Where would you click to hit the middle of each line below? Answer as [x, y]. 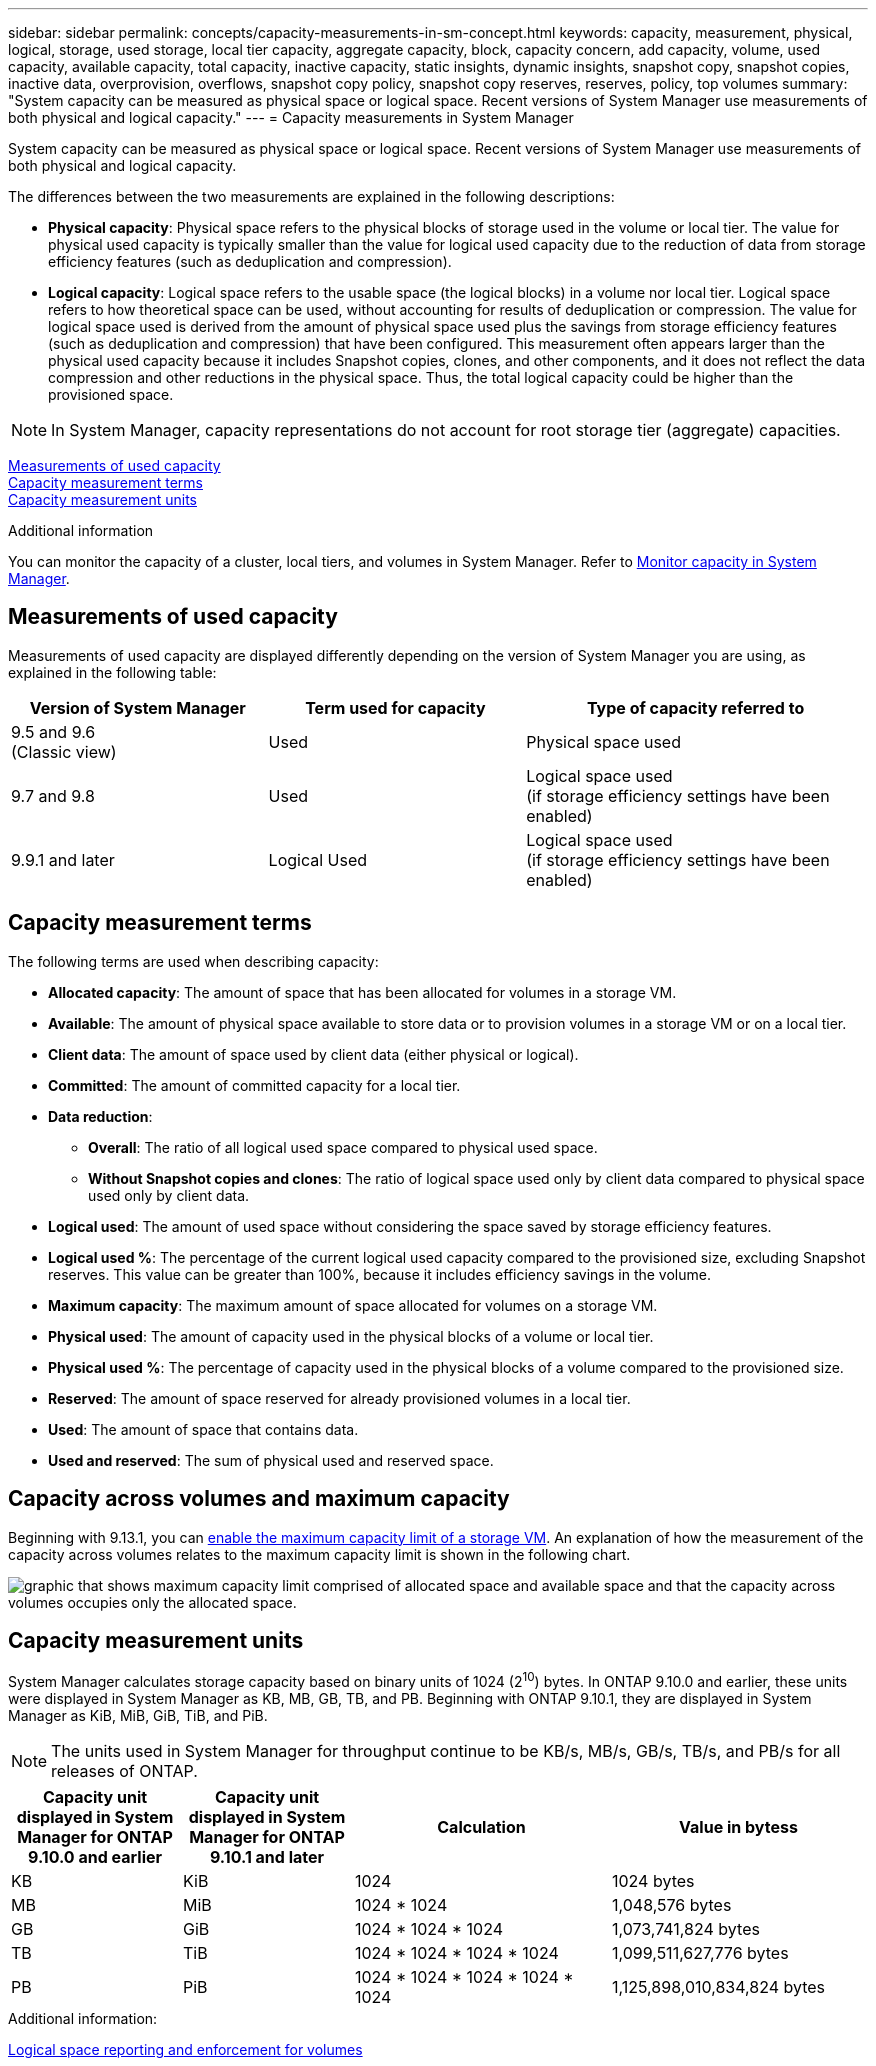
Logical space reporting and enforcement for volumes [185, 2050]
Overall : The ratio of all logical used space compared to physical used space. [343, 1147]
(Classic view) [64, 751]
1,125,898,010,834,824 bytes [719, 1987]
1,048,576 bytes [672, 1905]
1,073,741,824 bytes [686, 1929]
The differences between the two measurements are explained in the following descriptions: [311, 196]
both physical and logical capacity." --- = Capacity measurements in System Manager [291, 117]
